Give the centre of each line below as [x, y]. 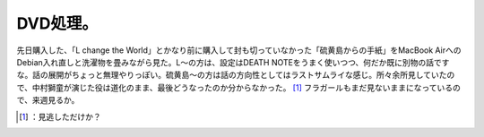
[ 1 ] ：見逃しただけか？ [60, 116]
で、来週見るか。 [48, 100]
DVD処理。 [57, 23]
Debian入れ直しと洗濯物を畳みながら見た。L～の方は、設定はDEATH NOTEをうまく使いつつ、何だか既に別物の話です [233, 62]
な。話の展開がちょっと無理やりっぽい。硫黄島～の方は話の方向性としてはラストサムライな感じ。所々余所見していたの [236, 75]
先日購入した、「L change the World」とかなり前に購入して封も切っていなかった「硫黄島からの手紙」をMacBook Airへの [239, 50]
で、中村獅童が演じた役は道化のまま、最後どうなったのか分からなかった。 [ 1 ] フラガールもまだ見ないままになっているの [238, 87]
